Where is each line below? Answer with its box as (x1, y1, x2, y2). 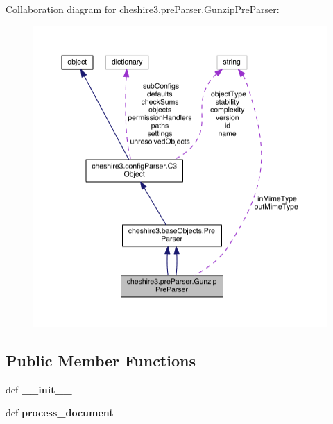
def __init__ (6, 382, 72, 396)
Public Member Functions (6, 350, 196, 371)
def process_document (6, 405, 114, 420)
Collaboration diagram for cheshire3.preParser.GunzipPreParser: (6, 2, 280, 16)
